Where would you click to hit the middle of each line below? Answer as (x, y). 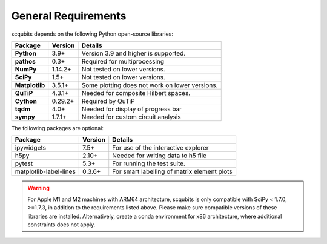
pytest (24, 163)
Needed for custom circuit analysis (131, 117)
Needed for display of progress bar (131, 109)
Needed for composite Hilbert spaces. (136, 93)
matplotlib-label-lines (45, 171)
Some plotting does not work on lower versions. (150, 85)
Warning (38, 188)
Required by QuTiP (108, 101)
